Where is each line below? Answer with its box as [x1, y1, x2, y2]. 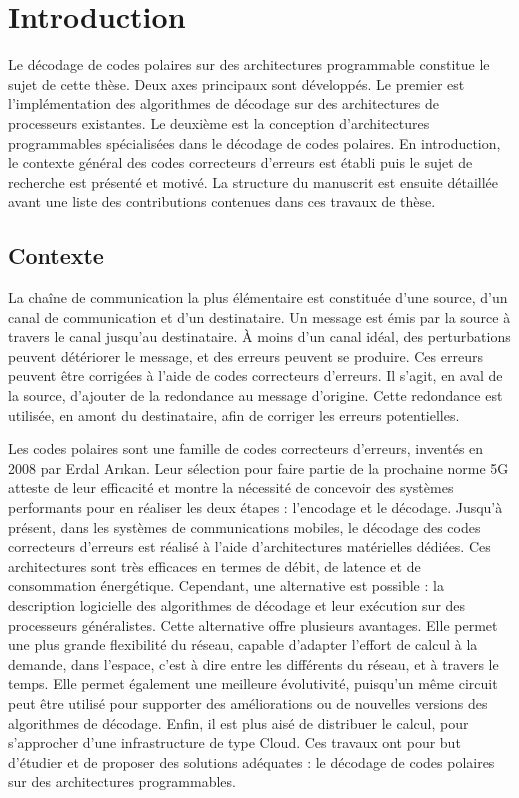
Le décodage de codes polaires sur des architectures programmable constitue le [8, 54, 490, 75]
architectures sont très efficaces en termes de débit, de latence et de [8, 555, 421, 576]
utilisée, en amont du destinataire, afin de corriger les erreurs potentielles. [8, 404, 460, 425]
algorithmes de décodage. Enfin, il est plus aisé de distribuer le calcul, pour [8, 712, 469, 733]
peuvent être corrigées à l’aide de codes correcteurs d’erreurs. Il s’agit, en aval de [8, 365, 503, 386]
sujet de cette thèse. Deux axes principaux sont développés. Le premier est [8, 73, 465, 94]
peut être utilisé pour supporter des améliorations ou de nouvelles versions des [8, 692, 488, 713]
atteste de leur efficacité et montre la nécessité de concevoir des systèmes [8, 477, 454, 498]
